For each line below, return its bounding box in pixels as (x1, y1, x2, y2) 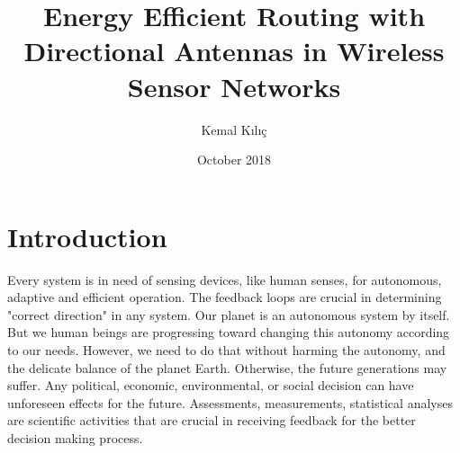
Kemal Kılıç (201, 120, 267, 138)
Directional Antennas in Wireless (23, 32, 445, 69)
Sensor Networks (127, 67, 341, 104)
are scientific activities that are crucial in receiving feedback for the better (7, 411, 416, 430)
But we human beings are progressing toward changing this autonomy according (7, 323, 450, 342)
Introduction (7, 218, 167, 254)
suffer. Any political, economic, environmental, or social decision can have (7, 376, 414, 395)
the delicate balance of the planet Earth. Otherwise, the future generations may (7, 358, 447, 377)
